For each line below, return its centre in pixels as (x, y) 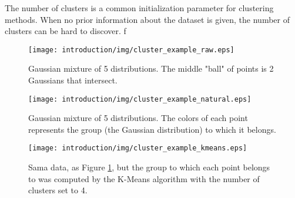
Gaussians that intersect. (73, 80)
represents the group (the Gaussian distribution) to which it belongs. (152, 129)
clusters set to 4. (58, 190)
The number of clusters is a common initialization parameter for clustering (139, 8)
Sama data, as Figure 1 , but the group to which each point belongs (149, 167)
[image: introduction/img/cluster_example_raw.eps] (131, 50)
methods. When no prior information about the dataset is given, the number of (147, 19)
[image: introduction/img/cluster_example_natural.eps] (140, 99)
